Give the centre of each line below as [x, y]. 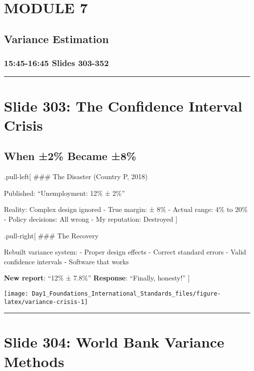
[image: [16, 293]
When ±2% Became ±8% [70, 156]
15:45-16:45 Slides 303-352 [56, 63]
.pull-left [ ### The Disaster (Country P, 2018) [76, 176]
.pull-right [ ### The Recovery [51, 235]
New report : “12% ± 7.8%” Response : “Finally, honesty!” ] [97, 278]
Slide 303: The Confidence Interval [123, 105]
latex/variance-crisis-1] [46, 302]
